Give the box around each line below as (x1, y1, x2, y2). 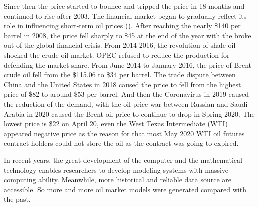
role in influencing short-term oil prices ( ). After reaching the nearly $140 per (4, 20, 241, 31)
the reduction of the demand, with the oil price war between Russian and (4, 98, 228, 109)
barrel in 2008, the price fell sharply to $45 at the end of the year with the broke (4, 30, 251, 40)
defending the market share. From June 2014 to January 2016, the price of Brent (4, 59, 251, 70)
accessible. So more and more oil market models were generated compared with (4, 184, 246, 194)
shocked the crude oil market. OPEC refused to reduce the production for (4, 49, 230, 60)
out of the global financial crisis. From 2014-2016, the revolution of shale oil (4, 40, 236, 50)
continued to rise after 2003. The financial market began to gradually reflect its (4, 10, 247, 21)
